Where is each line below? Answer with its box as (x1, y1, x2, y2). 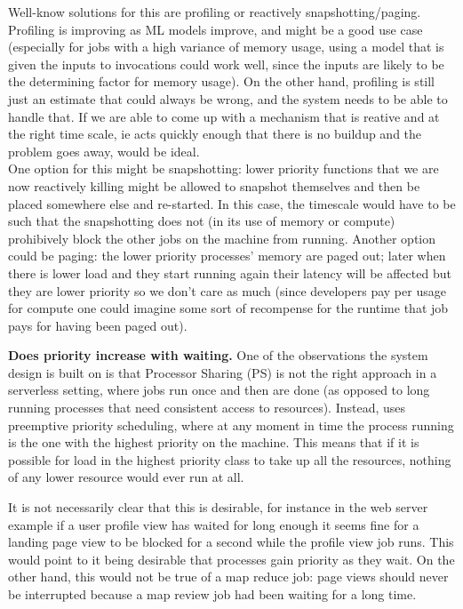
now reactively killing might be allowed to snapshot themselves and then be (8, 176, 420, 195)
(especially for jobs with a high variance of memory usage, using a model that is (8, 37, 444, 56)
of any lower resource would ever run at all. (8, 468, 244, 486)
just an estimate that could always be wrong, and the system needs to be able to (8, 89, 448, 108)
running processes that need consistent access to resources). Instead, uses (8, 398, 406, 417)
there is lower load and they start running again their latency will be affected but (8, 263, 451, 282)
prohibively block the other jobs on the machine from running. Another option (8, 228, 436, 247)
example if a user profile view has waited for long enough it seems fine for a (8, 515, 419, 533)
